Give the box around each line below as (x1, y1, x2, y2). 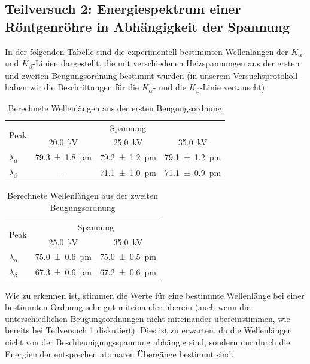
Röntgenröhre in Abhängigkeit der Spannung (5, 17, 290, 35)
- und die (153, 81, 186, 93)
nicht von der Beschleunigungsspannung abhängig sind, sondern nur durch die (5, 336, 290, 348)
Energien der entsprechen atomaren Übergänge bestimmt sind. (5, 347, 234, 360)
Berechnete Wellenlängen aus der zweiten (7, 189, 158, 202)
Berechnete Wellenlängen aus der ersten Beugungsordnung (8, 101, 222, 114)
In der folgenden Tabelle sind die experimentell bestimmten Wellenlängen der (5, 45, 288, 57)
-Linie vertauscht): (199, 81, 268, 93)
